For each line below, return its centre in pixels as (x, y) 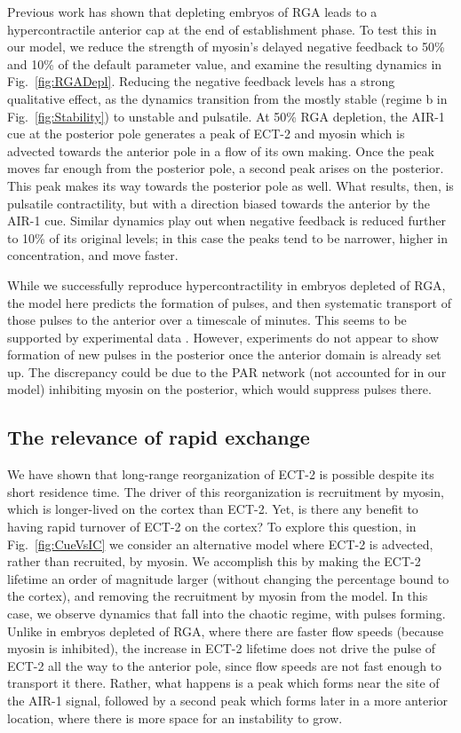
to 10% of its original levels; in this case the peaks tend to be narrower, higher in (228, 237)
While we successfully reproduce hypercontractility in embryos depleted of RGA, (227, 284)
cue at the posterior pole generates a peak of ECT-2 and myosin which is (206, 134)
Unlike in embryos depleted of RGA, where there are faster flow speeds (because (226, 631)
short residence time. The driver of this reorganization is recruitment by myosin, (226, 491)
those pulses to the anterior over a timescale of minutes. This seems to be (207, 320)
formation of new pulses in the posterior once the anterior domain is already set (224, 355)
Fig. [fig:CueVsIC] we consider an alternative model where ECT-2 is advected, (220, 544)
